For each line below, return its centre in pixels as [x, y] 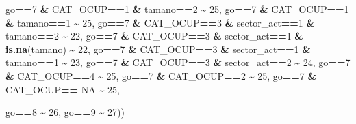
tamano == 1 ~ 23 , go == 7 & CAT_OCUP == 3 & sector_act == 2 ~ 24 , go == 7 [178, 62]
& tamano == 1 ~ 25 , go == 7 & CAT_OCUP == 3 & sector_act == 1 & [161, 22]
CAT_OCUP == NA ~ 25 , [63, 89]
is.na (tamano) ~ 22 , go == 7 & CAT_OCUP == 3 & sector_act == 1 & [158, 49]
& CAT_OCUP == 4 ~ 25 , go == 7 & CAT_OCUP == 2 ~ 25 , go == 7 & [161, 75]
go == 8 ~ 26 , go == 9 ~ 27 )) [65, 112]
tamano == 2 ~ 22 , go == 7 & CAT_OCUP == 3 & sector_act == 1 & [154, 36]
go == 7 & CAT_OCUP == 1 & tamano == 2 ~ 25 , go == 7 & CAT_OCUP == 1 [177, 9]
